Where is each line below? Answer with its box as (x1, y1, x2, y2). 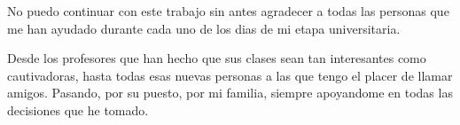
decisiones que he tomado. (7, 100, 149, 119)
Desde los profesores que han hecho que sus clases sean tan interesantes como (7, 49, 426, 67)
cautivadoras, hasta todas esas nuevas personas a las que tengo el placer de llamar (7, 66, 453, 84)
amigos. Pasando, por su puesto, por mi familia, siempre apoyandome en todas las (7, 83, 453, 102)
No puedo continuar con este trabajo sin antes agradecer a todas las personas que (7, 2, 449, 20)
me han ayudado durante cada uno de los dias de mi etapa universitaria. (7, 19, 401, 37)
